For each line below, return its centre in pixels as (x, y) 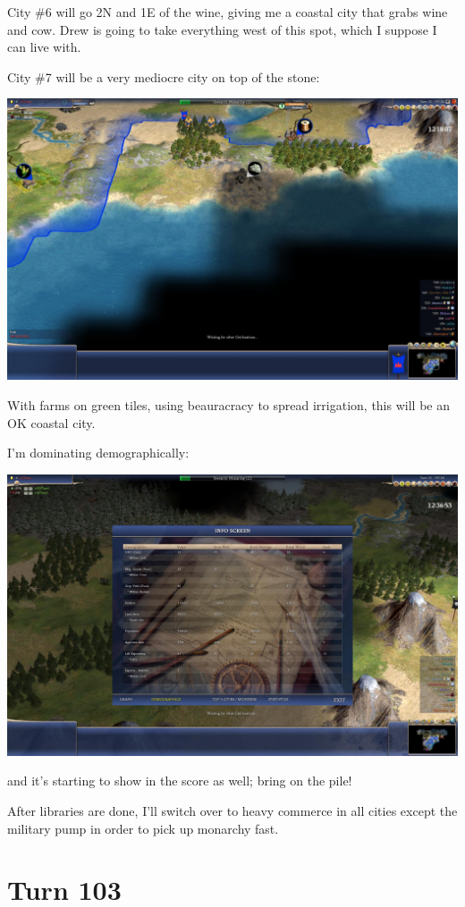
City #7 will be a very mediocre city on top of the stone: (164, 76)
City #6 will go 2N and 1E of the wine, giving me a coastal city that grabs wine (228, 12)
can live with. (44, 47)
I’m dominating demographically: (98, 453)
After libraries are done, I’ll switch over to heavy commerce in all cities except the (232, 810)
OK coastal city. (51, 422)
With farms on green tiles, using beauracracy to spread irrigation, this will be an (228, 404)
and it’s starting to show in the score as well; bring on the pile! (180, 781)
